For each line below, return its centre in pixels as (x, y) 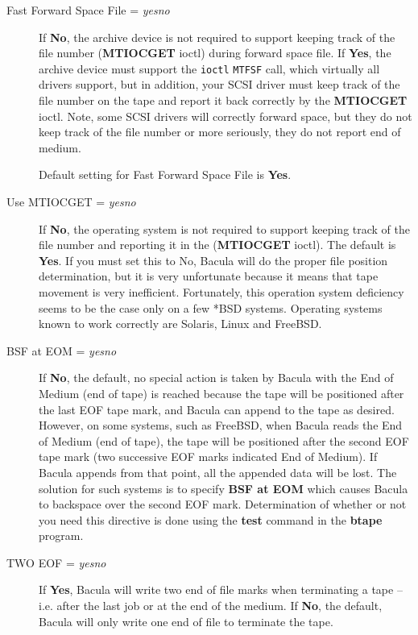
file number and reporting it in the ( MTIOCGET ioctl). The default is (217, 245)
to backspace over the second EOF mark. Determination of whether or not (223, 504)
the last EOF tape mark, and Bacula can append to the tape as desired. (217, 409)
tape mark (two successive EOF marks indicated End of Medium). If (208, 457)
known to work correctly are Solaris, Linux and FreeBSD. (180, 324)
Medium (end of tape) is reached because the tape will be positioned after (221, 393)
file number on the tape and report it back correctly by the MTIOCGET (223, 100)
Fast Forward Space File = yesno (88, 10)
